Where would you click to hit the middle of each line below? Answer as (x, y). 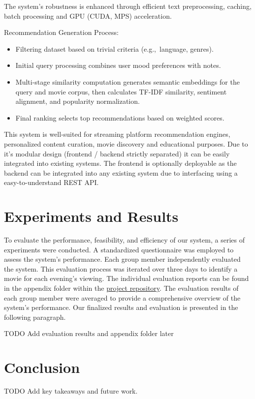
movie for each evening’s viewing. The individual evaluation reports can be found (127, 278)
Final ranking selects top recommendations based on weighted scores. (120, 117)
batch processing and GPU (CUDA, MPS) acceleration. (88, 15)
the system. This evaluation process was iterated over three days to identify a (121, 268)
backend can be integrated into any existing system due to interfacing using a (121, 172)
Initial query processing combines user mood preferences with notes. (118, 65)
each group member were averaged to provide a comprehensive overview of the (122, 297)
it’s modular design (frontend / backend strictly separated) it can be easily (117, 153)
